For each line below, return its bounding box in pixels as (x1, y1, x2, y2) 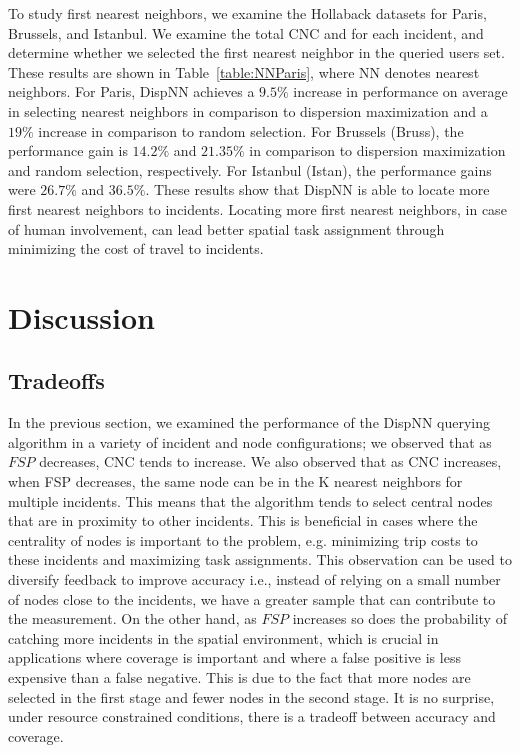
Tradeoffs (8, 365, 105, 396)
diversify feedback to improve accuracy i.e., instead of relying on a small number (8, 569, 501, 590)
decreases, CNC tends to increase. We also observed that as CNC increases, (39, 451, 502, 472)
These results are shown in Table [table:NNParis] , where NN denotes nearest (8, 61, 480, 82)
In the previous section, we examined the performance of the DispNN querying (8, 412, 491, 433)
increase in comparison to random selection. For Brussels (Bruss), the (38, 120, 464, 141)
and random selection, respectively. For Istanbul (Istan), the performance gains (8, 159, 492, 180)
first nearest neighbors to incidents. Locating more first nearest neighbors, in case (8, 198, 507, 219)
